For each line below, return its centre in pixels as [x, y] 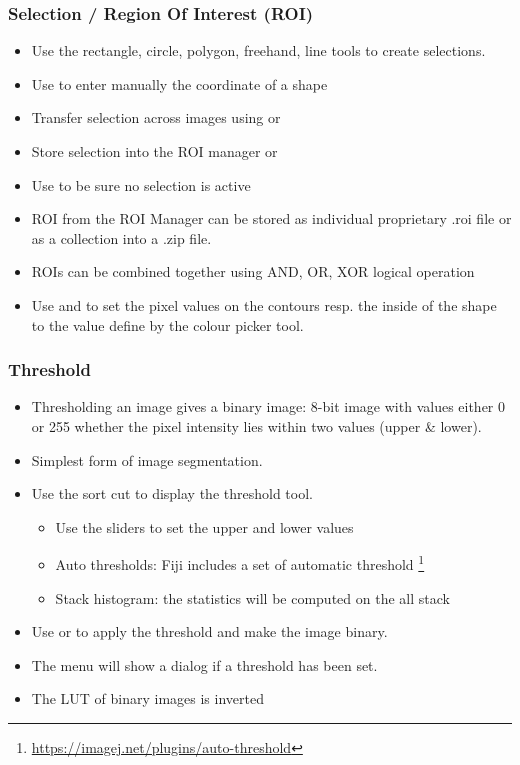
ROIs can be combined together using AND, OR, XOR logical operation [253, 271]
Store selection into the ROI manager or [154, 151]
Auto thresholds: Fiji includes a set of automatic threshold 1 [240, 562]
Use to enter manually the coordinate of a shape [179, 83]
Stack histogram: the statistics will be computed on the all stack [252, 597]
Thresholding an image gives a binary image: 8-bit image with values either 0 [268, 406]
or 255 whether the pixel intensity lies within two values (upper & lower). [256, 425]
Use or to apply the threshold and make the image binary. [209, 631]
